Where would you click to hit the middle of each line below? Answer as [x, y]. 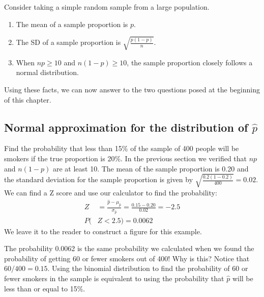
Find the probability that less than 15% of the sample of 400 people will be [122, 148]
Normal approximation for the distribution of [126, 127]
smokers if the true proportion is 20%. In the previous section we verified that [126, 158]
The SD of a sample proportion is [68, 42]
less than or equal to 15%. [45, 288]
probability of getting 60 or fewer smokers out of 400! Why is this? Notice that [127, 258]
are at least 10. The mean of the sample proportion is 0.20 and [151, 168]
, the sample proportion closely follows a [190, 62]
